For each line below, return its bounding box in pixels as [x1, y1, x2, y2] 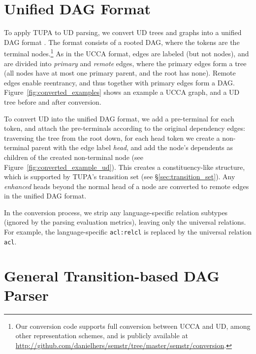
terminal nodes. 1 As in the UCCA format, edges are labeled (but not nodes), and [4, 47, 249, 58]
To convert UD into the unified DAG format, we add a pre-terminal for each [4, 113, 234, 123]
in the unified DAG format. [4, 191, 87, 201]
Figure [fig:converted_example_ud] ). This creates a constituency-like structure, [4, 161, 245, 172]
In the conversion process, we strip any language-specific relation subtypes [4, 207, 228, 217]
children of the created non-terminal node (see [4, 152, 143, 162]
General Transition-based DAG [4, 265, 220, 285]
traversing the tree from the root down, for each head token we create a [4, 132, 220, 143]
